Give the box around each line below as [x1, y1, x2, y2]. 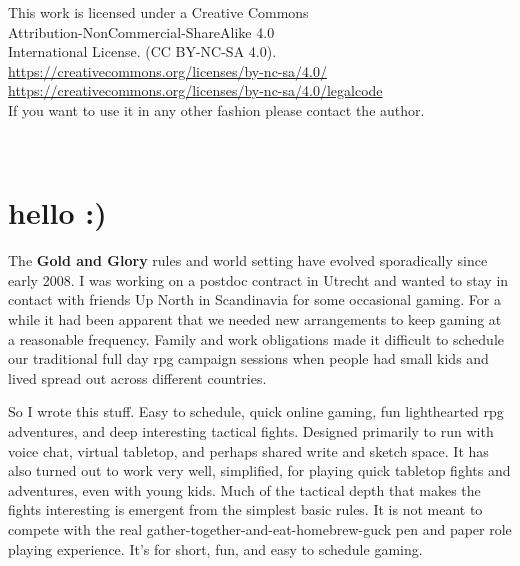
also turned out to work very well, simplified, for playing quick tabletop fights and [8, 460, 511, 481]
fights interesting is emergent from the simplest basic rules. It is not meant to [8, 499, 483, 520]
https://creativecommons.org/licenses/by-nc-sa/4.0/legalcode [8, 80, 383, 101]
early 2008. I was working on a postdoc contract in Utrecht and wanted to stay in [8, 269, 509, 290]
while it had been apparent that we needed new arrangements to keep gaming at [8, 309, 502, 330]
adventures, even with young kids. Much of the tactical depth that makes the [8, 479, 481, 500]
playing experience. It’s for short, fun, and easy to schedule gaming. [8, 538, 423, 559]
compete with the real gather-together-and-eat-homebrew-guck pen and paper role [8, 519, 512, 539]
